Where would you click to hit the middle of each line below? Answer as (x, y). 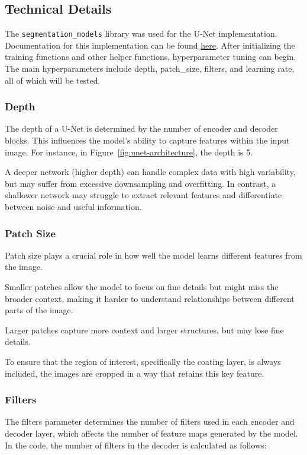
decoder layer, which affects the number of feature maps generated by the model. (151, 433)
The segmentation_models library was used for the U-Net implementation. (141, 34)
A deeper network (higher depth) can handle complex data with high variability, (150, 172)
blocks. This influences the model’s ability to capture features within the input (147, 140)
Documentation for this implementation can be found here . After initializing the (150, 45)
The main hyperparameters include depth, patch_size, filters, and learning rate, (150, 69)
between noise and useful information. (73, 207)
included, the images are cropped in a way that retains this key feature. (135, 373)
